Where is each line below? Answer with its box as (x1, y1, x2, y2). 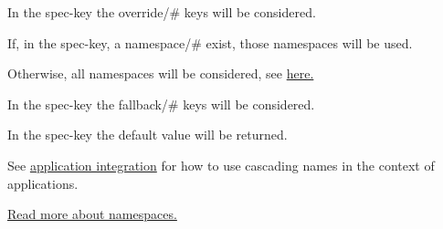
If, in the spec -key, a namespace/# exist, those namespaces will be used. (7, 33, 413, 52)
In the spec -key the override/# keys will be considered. (7, 3, 316, 21)
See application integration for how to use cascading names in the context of (7, 155, 435, 174)
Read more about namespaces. (7, 204, 177, 224)
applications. (7, 173, 79, 193)
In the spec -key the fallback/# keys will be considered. (7, 94, 315, 113)
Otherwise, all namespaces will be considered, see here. (7, 64, 314, 83)
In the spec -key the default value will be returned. (7, 125, 288, 144)
